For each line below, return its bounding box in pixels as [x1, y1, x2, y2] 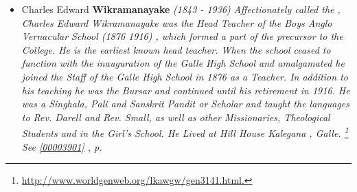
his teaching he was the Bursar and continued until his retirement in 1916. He [21, 83, 350, 97]
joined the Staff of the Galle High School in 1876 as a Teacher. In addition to [21, 69, 348, 83]
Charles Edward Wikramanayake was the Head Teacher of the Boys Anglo [21, 15, 332, 30]
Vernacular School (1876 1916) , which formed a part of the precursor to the [21, 29, 343, 43]
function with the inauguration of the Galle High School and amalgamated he [21, 56, 345, 70]
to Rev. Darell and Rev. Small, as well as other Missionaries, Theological [21, 109, 330, 124]
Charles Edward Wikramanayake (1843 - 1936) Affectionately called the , [21, 2, 341, 16]
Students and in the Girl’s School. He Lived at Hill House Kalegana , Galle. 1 [21, 124, 349, 140]
